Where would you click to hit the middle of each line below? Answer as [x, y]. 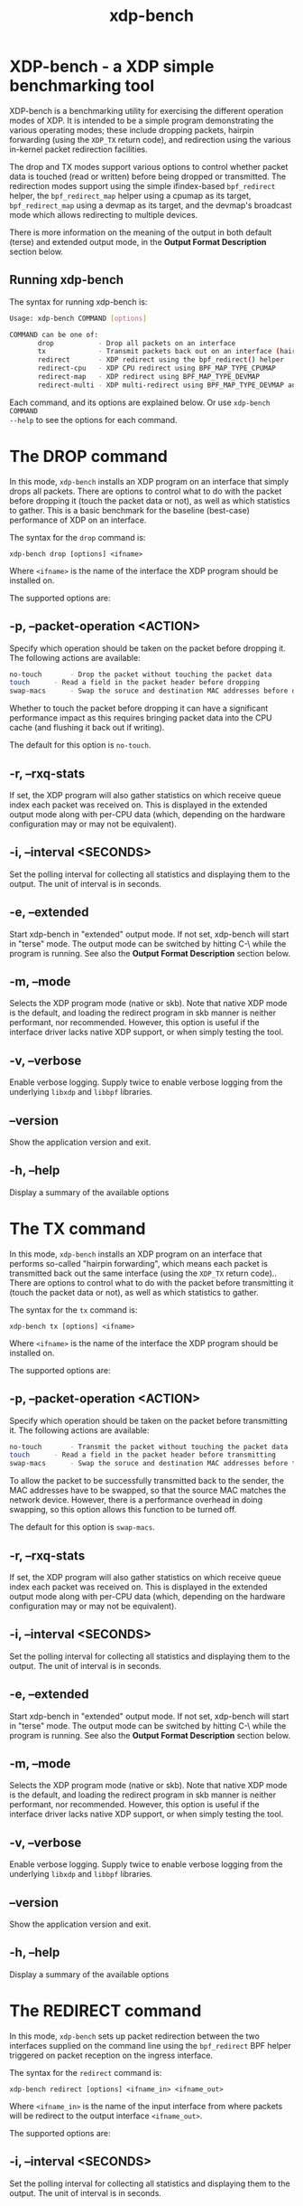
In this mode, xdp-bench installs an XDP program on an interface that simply [149, 481]
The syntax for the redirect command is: [86, 2072]
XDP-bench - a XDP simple [112, 66]
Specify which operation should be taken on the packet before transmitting [149, 1420]
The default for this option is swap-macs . [83, 1527]
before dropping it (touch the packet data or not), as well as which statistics [150, 500]
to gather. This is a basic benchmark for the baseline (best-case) [130, 510]
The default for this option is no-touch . [80, 745]
